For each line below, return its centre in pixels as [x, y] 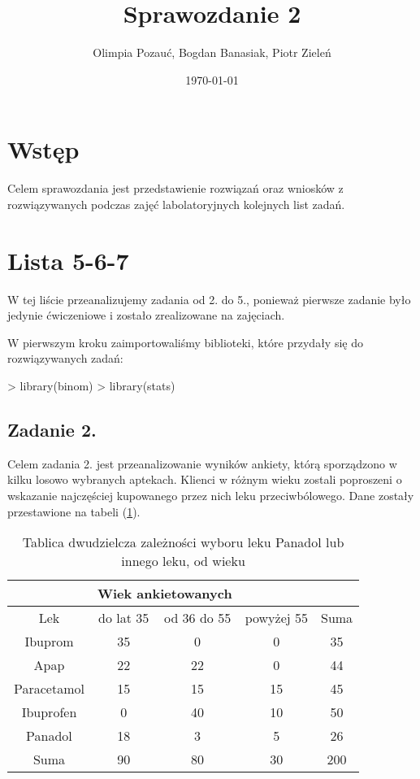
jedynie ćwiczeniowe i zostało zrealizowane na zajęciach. [146, 315]
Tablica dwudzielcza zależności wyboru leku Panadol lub [183, 542]
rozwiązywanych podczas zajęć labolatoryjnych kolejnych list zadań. [176, 204]
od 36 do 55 [197, 618]
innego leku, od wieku [183, 561]
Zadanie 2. [52, 429]
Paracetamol [49, 689]
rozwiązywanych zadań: [65, 358]
